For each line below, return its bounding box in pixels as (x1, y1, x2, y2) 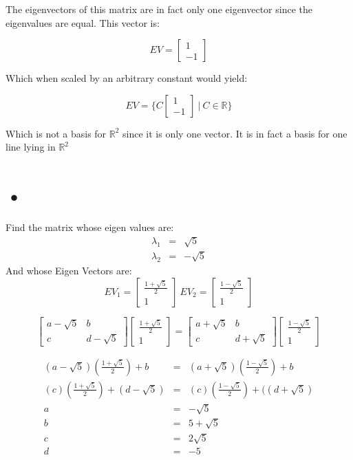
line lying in (6, 140, 56, 154)
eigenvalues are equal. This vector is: (6, 15, 160, 30)
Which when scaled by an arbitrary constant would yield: (6, 71, 248, 85)
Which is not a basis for (6, 126, 107, 140)
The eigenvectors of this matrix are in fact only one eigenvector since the (6, 2, 312, 16)
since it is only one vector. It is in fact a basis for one (122, 126, 347, 140)
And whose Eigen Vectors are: (6, 263, 132, 277)
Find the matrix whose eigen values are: (6, 220, 174, 234)
